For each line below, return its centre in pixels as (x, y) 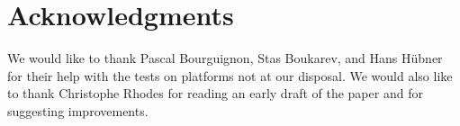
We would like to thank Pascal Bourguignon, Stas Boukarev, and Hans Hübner (225, 58)
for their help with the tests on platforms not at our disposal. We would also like (230, 75)
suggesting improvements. (78, 110)
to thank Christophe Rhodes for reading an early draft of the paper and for (215, 93)
